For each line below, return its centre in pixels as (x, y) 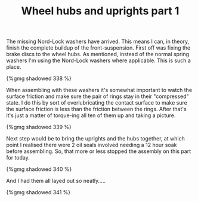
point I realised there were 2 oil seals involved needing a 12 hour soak (92, 145)
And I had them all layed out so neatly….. (56, 181)
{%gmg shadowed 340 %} (39, 169)
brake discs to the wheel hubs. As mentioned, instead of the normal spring (98, 54)
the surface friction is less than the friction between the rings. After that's (96, 109)
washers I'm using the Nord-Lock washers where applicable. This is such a (98, 60)
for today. (18, 158)
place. (14, 67)
